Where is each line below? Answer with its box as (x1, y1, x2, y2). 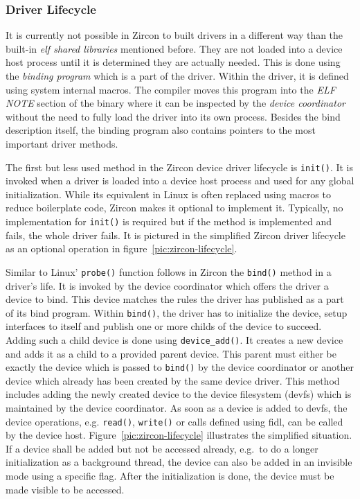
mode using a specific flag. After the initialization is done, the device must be (6, 469, 334, 483)
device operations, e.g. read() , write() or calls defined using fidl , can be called (6, 414, 343, 428)
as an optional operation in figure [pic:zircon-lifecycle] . (6, 241, 237, 256)
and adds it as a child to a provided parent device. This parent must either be (6, 346, 337, 360)
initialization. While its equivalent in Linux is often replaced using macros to (6, 186, 331, 201)
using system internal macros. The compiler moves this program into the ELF (6, 82, 336, 96)
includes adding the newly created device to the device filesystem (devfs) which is (6, 387, 352, 401)
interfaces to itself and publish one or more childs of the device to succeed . (6, 319, 322, 333)
